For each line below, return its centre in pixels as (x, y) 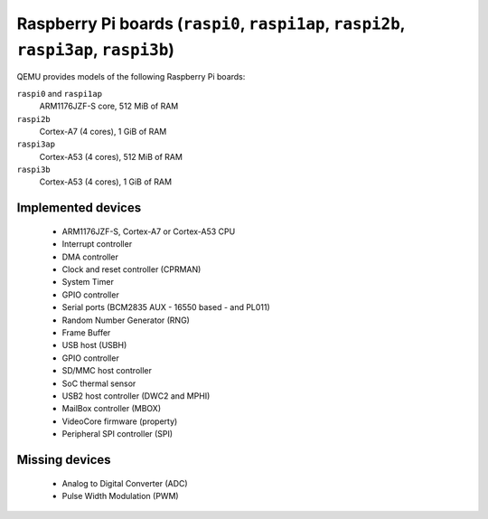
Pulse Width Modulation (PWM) (121, 495)
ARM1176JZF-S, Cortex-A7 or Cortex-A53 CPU (149, 231)
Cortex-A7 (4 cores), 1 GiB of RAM (103, 131)
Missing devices (64, 460)
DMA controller (90, 257)
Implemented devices (79, 208)
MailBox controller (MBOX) (112, 409)
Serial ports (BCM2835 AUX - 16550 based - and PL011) (166, 307)
